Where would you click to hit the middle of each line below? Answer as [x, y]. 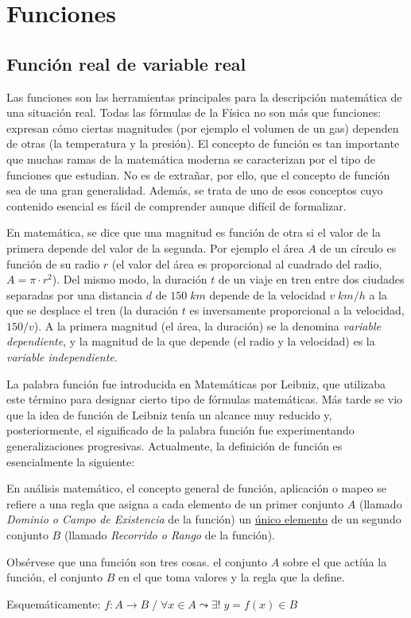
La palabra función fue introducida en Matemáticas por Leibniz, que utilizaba [196, 383]
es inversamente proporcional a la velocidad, [297, 310]
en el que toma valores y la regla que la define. [231, 577]
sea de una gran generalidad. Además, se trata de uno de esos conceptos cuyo [195, 190]
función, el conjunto [54, 577]
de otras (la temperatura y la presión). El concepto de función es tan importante [203, 143]
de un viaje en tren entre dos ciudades [311, 279]
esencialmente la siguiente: [71, 461]
